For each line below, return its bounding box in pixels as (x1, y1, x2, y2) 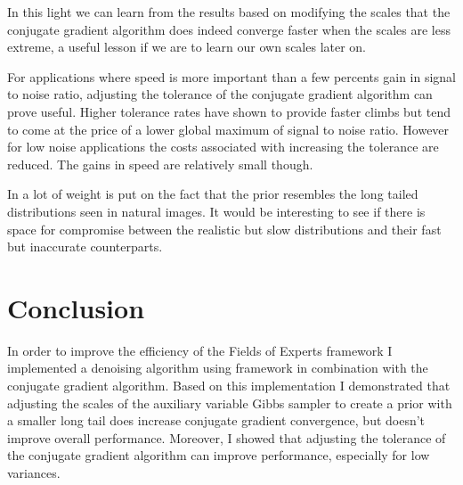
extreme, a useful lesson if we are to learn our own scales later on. (7, 37, 367, 56)
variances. (7, 464, 61, 481)
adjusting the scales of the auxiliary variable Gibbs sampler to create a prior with (7, 393, 452, 412)
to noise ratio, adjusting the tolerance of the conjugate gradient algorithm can (7, 85, 433, 103)
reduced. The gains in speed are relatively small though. (7, 154, 313, 173)
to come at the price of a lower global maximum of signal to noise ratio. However (7, 119, 450, 138)
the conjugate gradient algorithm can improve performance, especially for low (7, 446, 430, 464)
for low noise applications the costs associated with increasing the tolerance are (7, 137, 439, 156)
